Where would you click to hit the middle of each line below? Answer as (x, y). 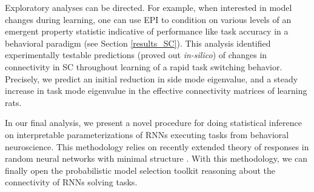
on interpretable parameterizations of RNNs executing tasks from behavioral (147, 134)
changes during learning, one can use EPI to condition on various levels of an (148, 19)
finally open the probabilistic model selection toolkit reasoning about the (140, 170)
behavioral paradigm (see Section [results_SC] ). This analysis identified (138, 43)
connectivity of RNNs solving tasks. (71, 182)
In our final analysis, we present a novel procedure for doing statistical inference (153, 123)
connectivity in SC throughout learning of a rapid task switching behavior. (144, 66)
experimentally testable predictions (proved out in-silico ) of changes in (136, 55)
